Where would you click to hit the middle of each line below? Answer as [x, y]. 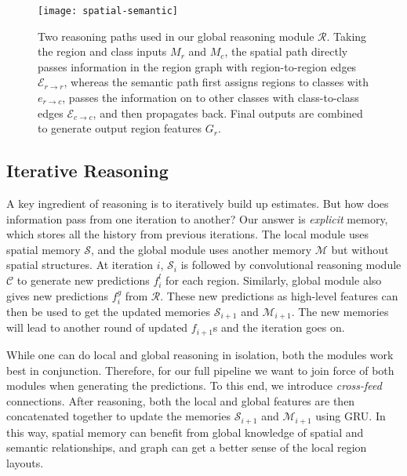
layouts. [25, 462]
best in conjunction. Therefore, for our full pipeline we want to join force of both [200, 370]
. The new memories [340, 311]
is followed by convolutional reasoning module [291, 265]
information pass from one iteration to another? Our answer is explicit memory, [197, 218]
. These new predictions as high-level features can [279, 295]
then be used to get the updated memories [108, 311]
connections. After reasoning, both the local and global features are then [181, 400]
